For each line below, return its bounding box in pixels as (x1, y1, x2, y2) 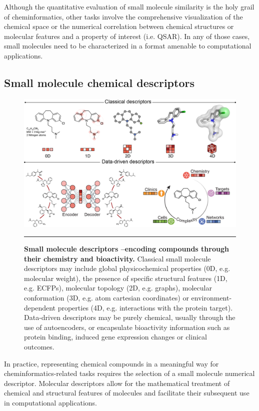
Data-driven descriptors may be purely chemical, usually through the (24, 312, 235, 322)
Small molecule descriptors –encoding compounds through (24, 243, 229, 254)
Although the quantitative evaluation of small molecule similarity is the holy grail (4, 1, 254, 11)
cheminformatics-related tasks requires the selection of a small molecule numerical (4, 368, 255, 378)
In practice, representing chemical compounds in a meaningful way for (4, 358, 219, 368)
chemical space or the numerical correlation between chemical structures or (4, 21, 234, 31)
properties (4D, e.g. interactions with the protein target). (57, 302, 233, 312)
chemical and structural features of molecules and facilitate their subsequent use (4, 387, 249, 398)
